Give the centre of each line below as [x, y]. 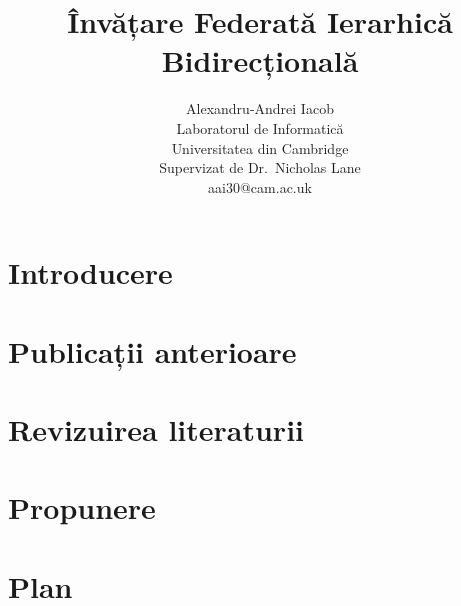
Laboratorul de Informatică [260, 127]
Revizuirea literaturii [156, 429]
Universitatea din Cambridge [260, 147]
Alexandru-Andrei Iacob [260, 108]
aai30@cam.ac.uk [260, 186]
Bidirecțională [260, 60]
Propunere [82, 507]
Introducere [90, 272]
